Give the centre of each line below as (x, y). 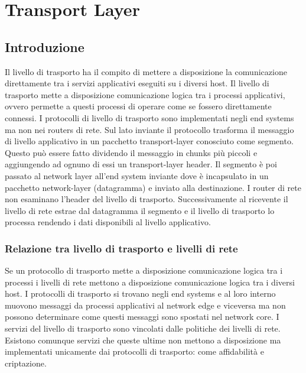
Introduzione (45, 46)
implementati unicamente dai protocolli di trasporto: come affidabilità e (134, 351)
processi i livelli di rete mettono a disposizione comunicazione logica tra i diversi (150, 282)
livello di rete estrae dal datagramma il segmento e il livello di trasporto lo (140, 210)
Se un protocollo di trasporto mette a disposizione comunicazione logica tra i (144, 270)
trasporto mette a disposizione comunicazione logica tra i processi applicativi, (145, 94)
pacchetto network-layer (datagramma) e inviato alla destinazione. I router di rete (153, 187)
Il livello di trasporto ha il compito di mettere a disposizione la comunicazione (146, 71)
